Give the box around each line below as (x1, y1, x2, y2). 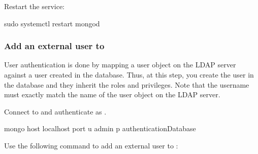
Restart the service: (4, 1, 65, 11)
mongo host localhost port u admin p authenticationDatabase (4, 123, 196, 134)
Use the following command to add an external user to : (4, 140, 178, 150)
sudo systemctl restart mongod (4, 18, 100, 28)
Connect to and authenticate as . (4, 106, 107, 117)
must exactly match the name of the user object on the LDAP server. (4, 89, 220, 100)
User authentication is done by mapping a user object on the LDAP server (4, 59, 236, 70)
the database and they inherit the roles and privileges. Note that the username (4, 79, 249, 90)
